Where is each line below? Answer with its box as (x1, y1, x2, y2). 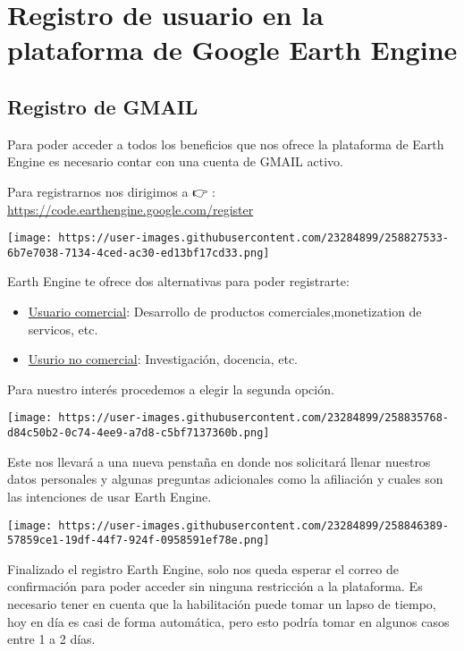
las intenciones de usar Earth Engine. (7, 486, 212, 505)
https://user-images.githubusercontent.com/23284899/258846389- (58, 519, 449, 532)
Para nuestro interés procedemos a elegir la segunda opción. (7, 379, 334, 398)
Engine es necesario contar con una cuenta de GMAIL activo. (7, 152, 343, 171)
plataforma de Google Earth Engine (7, 31, 458, 68)
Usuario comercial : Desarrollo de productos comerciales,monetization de (28, 302, 422, 321)
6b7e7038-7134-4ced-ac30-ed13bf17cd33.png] (7, 246, 270, 259)
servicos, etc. (28, 319, 98, 338)
